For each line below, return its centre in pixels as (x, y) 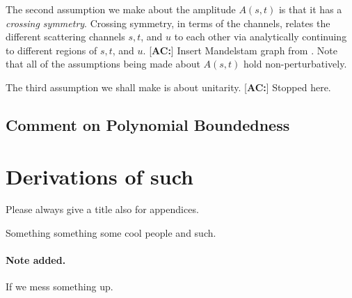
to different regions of (51, 50)
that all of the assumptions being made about (103, 64)
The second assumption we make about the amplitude (121, 9)
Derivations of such (99, 176)
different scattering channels (65, 37)
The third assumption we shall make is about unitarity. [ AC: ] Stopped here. (168, 87)
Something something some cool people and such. (111, 233)
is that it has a (310, 9)
